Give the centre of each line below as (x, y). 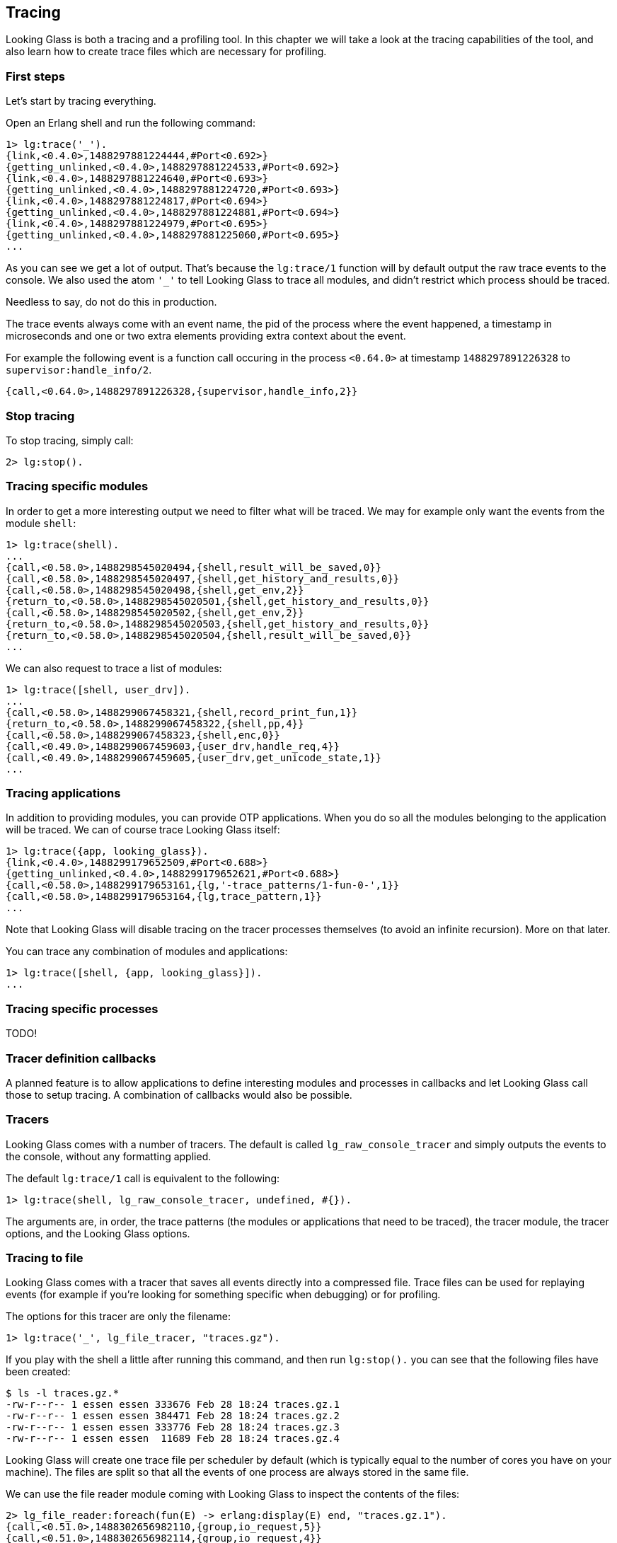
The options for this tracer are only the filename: (118, 1317)
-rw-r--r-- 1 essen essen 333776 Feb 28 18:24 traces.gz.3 (173, 1427)
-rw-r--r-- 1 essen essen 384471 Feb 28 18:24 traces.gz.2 (173, 1416)
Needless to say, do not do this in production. (111, 302)
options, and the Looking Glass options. (98, 1233)
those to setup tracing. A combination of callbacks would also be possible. (179, 1094)
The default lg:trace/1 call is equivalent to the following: (143, 1178)
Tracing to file (45, 1258)
